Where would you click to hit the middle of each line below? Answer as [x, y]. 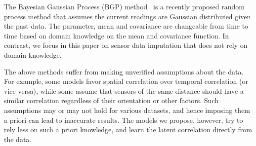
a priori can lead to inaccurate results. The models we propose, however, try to [124, 120]
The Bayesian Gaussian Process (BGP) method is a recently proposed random [124, 6]
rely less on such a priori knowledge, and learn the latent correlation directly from [128, 129]
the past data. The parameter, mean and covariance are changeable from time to [126, 26]
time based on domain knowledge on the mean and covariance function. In [117, 35]
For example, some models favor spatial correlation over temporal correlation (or [126, 81]
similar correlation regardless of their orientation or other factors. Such [111, 100]
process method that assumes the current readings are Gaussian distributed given [128, 16]
